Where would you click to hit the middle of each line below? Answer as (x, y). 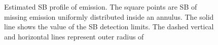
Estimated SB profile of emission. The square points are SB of (101, 7)
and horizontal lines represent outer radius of (74, 36)
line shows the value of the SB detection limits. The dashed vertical (109, 27)
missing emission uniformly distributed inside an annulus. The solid (109, 16)
